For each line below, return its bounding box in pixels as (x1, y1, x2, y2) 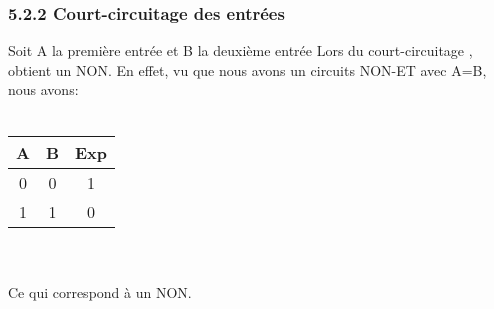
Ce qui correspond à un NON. (8, 281, 192, 302)
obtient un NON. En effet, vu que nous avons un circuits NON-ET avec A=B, (8, 59, 487, 80)
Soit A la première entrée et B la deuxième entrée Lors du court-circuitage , (8, 40, 473, 61)
